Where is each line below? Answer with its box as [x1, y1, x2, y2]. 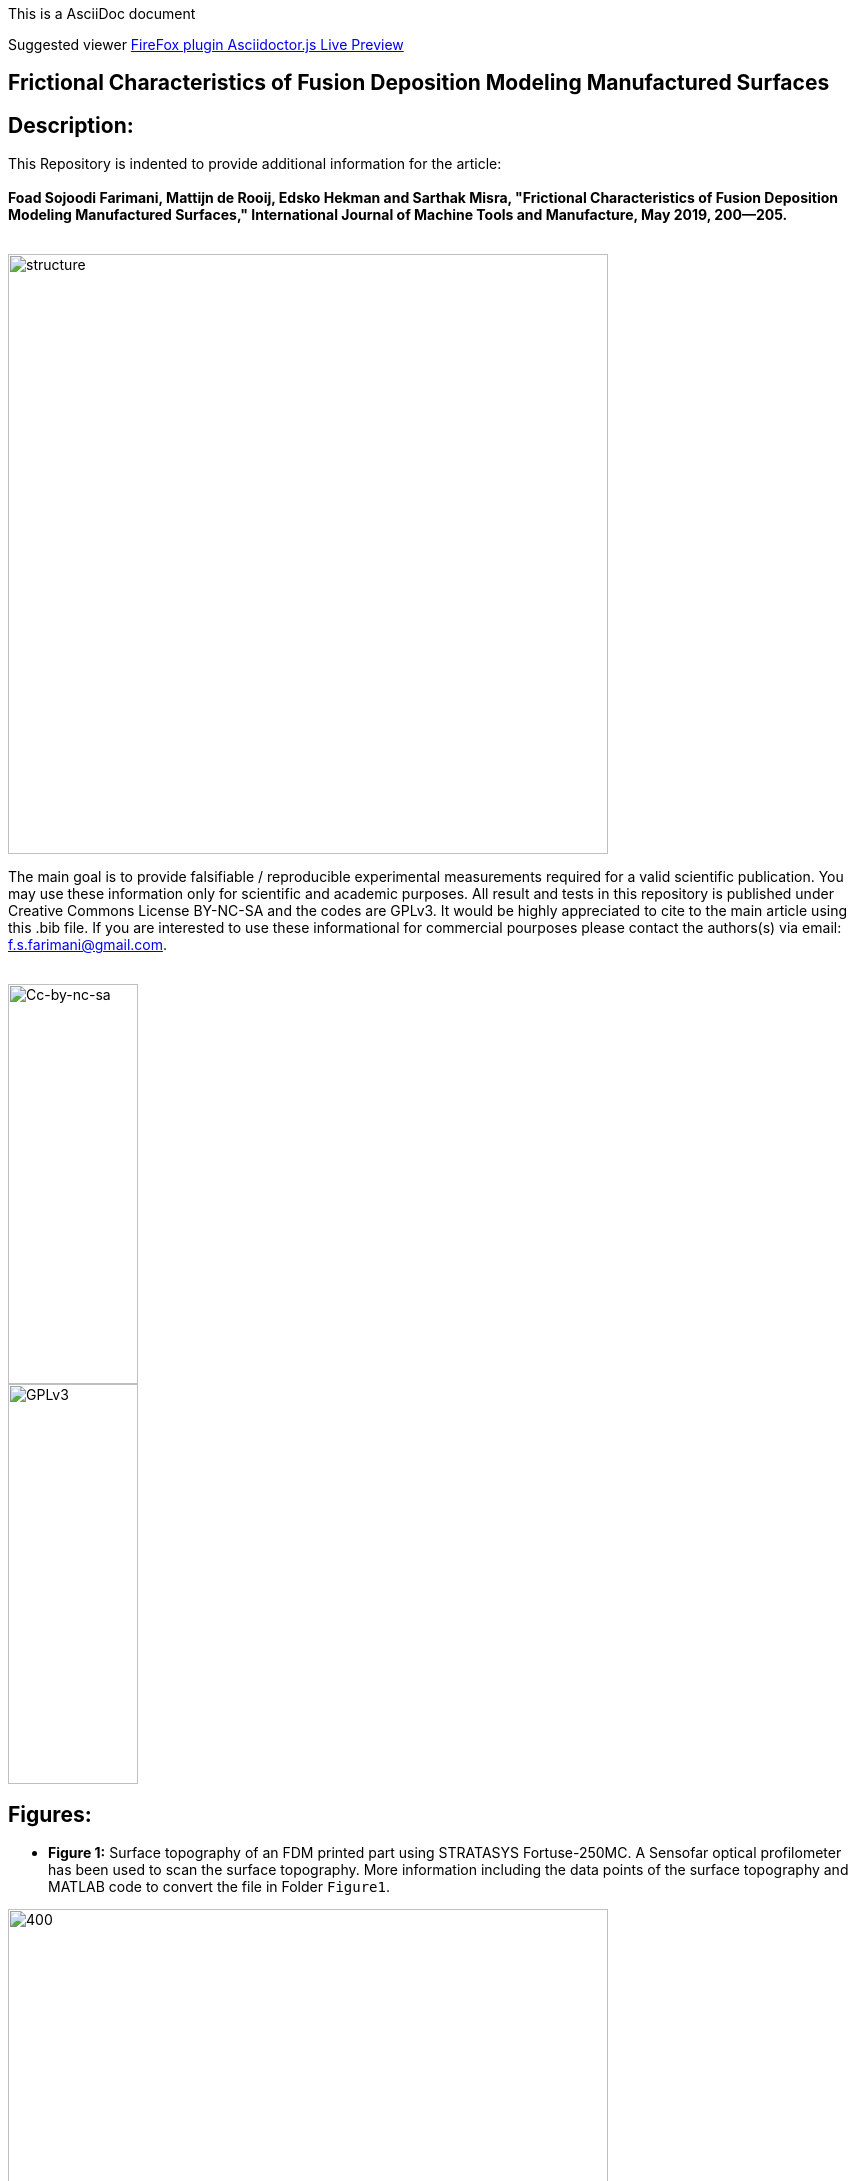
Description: [8, 112, 134, 138]
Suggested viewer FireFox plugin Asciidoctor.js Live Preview [8, 36, 404, 53]
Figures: [8, 1801, 92, 1827]
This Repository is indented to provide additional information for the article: [8, 155, 502, 173]
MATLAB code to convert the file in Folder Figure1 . [48, 1878, 391, 1896]
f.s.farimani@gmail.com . [8, 936, 168, 954]
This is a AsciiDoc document [8, 5, 196, 22]
